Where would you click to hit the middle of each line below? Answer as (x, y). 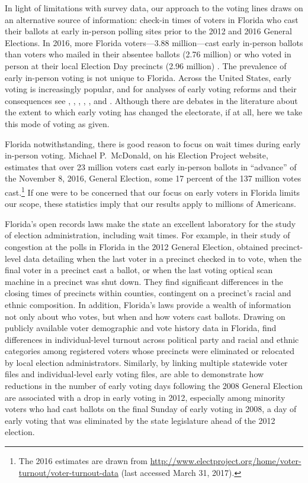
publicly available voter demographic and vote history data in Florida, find (141, 328)
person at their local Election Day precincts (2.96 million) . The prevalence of (146, 65)
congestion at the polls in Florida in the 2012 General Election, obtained (137, 246)
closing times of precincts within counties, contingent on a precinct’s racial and (148, 293)
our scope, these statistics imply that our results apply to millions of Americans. (151, 204)
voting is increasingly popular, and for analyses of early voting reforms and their (151, 89)
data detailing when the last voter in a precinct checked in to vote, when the (163, 258)
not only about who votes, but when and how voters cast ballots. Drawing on (145, 316)
